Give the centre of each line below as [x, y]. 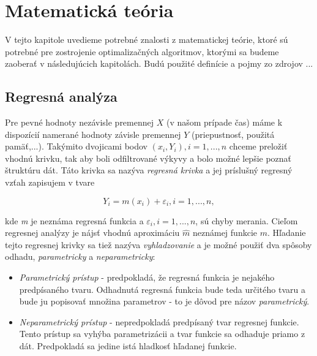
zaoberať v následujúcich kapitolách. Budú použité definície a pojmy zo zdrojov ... [159, 63]
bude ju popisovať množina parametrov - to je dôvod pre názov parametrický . [164, 301]
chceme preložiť [258, 146]
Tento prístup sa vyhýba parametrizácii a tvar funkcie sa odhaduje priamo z [162, 334]
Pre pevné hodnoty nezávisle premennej [80, 122]
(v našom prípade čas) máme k [224, 122]
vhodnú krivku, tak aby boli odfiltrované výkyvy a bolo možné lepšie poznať [148, 158]
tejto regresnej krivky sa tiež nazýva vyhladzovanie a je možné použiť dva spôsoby [158, 244]
